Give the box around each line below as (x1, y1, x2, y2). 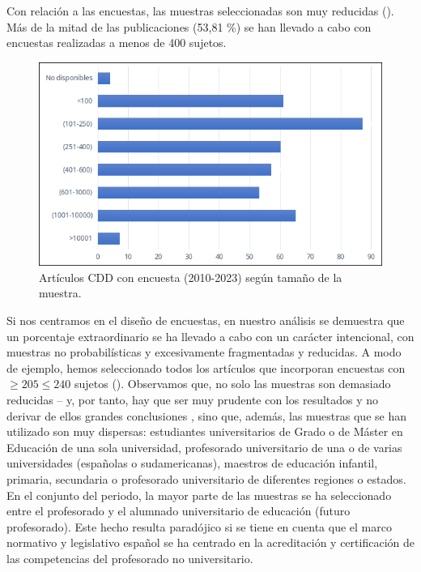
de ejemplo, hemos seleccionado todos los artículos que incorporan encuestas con (6, 359, 406, 376)
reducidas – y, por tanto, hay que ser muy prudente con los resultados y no (6, 391, 379, 408)
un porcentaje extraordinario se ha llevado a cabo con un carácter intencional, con (6, 327, 415, 344)
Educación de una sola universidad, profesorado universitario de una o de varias (6, 438, 402, 455)
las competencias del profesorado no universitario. (6, 549, 253, 566)
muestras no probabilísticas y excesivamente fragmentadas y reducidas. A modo (6, 344, 402, 361)
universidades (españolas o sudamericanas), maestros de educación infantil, (6, 455, 378, 472)
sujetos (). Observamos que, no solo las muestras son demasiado (74, 375, 391, 392)
